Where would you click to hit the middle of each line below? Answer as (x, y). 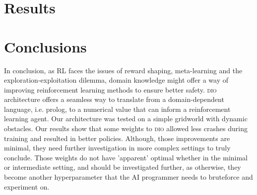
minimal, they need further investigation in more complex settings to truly (117, 148)
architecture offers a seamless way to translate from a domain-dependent (114, 99)
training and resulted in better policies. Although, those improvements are (117, 138)
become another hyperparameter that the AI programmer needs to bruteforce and (128, 177)
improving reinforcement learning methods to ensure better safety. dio (110, 89)
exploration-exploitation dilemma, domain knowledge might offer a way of (116, 80)
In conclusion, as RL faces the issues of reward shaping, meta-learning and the (123, 70)
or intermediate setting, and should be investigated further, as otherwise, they (123, 167)
